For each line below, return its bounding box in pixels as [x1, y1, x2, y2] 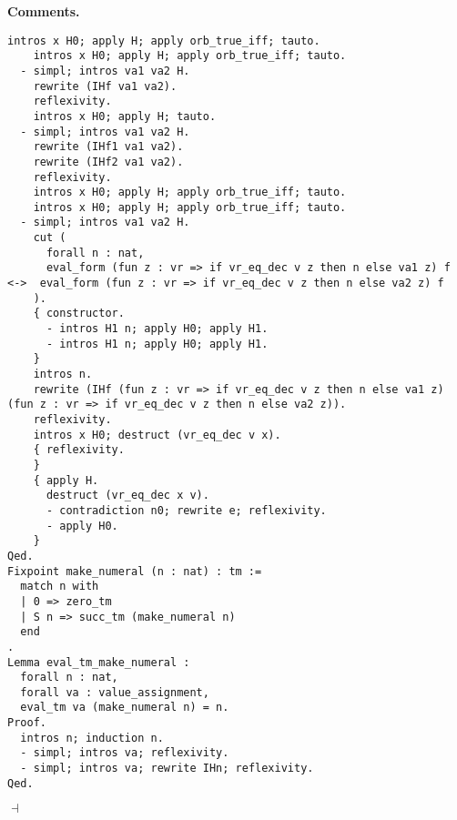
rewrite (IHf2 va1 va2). [33, 155, 184, 168]
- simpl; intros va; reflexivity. [20, 746, 229, 760]
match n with [20, 580, 99, 593]
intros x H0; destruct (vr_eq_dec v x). [33, 428, 281, 441]
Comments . [7, 2, 80, 20]
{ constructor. [33, 307, 125, 320]
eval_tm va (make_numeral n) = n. [20, 701, 229, 714]
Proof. [7, 716, 46, 730]
